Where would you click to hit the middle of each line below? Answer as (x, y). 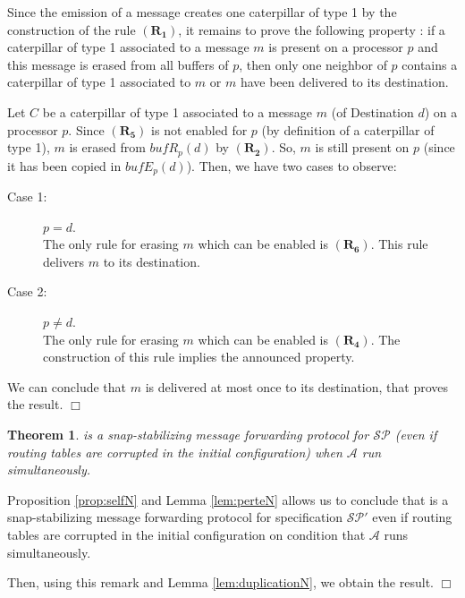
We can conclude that (67, 386)
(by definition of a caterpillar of (348, 129)
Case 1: (27, 196)
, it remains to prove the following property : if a (312, 29)
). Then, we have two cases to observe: (292, 165)
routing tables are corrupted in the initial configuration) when (175, 452)
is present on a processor (336, 47)
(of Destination (372, 111)
